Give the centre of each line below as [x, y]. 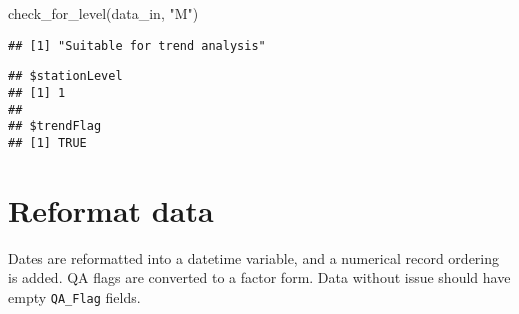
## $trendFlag [55, 126]
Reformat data [111, 209]
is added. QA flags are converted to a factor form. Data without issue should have [259, 277]
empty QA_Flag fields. [74, 296]
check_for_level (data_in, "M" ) [103, 13]
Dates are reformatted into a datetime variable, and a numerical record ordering [254, 257]
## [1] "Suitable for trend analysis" [137, 45]
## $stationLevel [65, 76]
